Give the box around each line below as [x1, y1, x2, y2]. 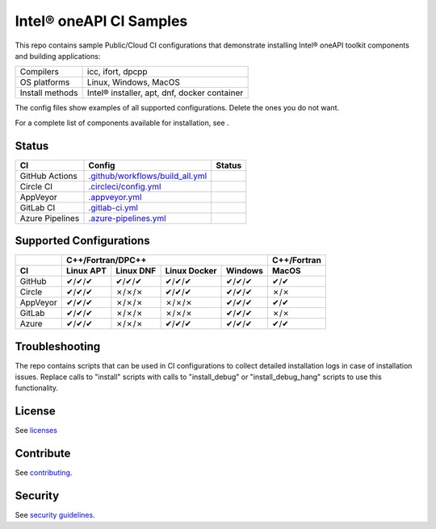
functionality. [15, 383, 59, 393]
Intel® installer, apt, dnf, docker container [86, 87, 244, 98]
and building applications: [15, 51, 101, 60]
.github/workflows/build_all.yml [88, 170, 208, 181]
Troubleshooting [15, 339, 101, 353]
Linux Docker [165, 265, 217, 277]
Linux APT [65, 265, 107, 277]
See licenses [15, 426, 58, 435]
